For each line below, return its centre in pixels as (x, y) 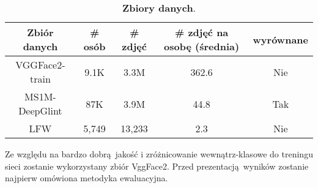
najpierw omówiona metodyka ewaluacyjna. (87, 178)
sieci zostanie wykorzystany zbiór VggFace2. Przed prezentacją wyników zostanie (157, 166)
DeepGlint (40, 111)
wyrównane (280, 39)
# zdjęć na (202, 32)
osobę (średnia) (202, 46)
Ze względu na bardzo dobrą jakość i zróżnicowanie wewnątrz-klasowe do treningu (159, 154)
